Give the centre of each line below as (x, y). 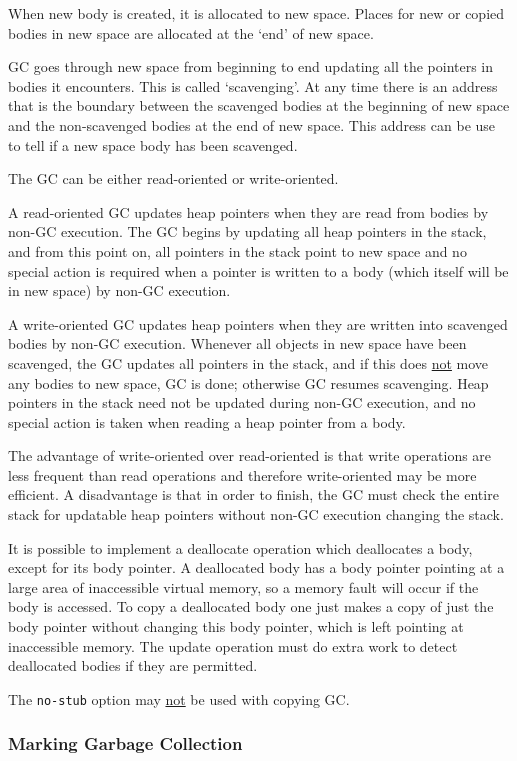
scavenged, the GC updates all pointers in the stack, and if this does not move (248, 362)
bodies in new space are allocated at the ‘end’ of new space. (191, 32)
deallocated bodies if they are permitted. (133, 665)
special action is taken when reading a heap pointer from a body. (207, 421)
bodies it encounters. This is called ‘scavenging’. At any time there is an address (253, 85)
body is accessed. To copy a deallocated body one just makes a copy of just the (251, 606)
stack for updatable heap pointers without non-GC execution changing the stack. (256, 514)
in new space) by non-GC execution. (119, 290)
